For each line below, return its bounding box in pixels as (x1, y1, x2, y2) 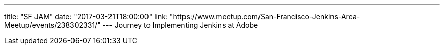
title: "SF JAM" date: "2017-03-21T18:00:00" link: (4, 12, 168, 21)
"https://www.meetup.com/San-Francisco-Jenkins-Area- (169, 12, 360, 21)
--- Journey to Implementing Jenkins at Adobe (102, 21, 258, 29)
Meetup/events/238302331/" (4, 21, 101, 29)
